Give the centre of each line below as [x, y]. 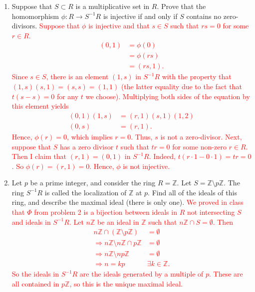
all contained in [35, 283]
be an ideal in [118, 221]
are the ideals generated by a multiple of [141, 274]
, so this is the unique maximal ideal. [126, 283]
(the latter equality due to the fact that [181, 86]
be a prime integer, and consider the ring [93, 183]
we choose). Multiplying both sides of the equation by [168, 96]
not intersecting [211, 212]
